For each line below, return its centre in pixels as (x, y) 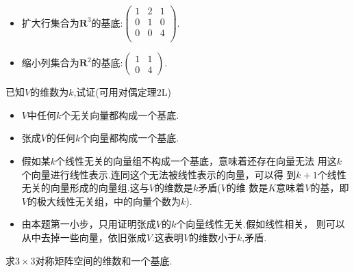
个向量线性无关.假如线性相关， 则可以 (261, 224)
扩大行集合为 (50, 22)
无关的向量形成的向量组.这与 (85, 188)
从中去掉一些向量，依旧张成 (84, 237)
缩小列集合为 (50, 63)
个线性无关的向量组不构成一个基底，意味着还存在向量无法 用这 (196, 160)
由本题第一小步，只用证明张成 (89, 224)
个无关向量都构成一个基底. (120, 114)
